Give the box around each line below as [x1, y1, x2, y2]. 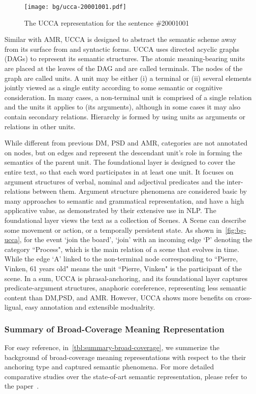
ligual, [4, 302, 23, 312]
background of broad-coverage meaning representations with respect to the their [4, 352, 246, 362]
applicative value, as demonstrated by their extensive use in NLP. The [4, 205, 217, 215]
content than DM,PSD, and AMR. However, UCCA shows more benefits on [4, 292, 233, 302]
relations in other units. [4, 121, 76, 131]
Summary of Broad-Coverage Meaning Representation [4, 322, 224, 335]
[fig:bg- [225, 224, 246, 235]
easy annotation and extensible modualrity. [25, 302, 155, 312]
